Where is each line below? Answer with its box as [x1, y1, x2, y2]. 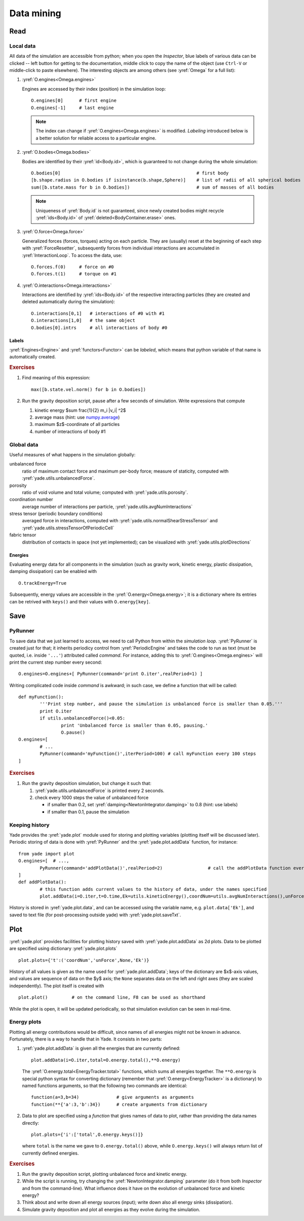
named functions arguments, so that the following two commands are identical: [22, 1083, 187, 1089]
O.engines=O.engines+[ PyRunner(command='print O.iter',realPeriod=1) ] [18, 671, 203, 677]
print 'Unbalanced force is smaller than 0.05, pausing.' [61, 723, 208, 728]
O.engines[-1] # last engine [31, 104, 114, 111]
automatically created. [9, 354, 56, 360]
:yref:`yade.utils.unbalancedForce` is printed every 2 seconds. [34, 787, 165, 794]
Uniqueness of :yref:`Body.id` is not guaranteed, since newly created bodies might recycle [35, 207, 224, 213]
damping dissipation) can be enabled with [9, 568, 97, 574]
